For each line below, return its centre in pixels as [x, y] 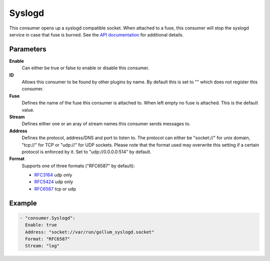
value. [28, 110]
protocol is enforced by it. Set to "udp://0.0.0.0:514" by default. [87, 152]
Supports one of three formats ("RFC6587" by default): [78, 166]
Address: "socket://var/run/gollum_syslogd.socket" [90, 232]
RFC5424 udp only [54, 182]
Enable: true [41, 225]
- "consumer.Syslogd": [47, 218]
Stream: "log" [42, 246]
